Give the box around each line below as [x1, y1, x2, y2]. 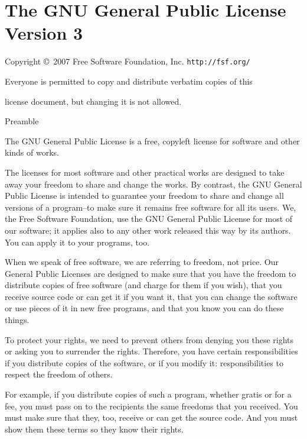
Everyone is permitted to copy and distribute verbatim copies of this [5, 75, 253, 87]
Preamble [5, 115, 39, 127]
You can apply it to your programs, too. [5, 235, 150, 248]
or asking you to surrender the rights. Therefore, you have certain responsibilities [5, 345, 298, 357]
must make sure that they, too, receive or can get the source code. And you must [5, 411, 298, 424]
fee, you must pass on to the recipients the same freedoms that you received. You [5, 399, 298, 412]
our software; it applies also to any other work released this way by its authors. [5, 224, 291, 236]
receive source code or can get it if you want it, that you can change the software [5, 290, 298, 302]
